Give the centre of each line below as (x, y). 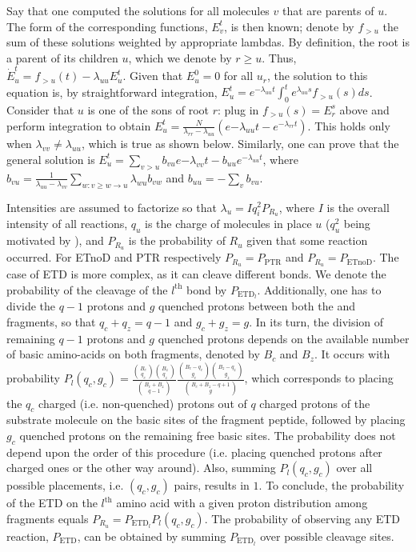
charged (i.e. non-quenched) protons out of (143, 403)
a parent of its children (62, 57)
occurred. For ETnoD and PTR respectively (114, 257)
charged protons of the (315, 403)
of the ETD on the (52, 503)
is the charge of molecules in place (228, 224)
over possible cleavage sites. (327, 536)
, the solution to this (317, 76)
